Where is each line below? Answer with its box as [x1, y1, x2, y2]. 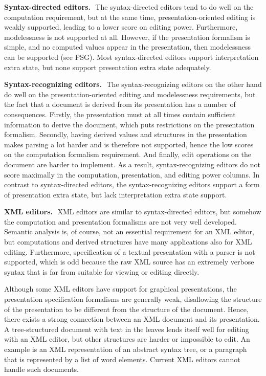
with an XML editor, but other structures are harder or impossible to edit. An [4, 334, 250, 344]
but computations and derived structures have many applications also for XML [4, 236, 252, 247]
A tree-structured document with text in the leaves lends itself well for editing [4, 323, 249, 334]
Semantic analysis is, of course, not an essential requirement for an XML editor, [4, 226, 254, 237]
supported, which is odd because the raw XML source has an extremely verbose [4, 256, 254, 267]
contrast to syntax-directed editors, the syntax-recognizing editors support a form [4, 179, 260, 190]
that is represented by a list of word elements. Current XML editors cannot [4, 353, 240, 364]
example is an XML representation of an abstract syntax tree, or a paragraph [4, 344, 247, 354]
